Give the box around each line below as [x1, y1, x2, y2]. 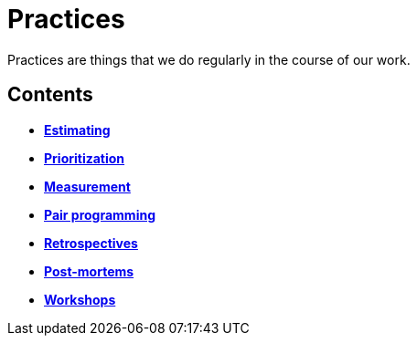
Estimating [44, 121, 111, 138]
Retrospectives [44, 234, 138, 251]
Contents [7, 83, 93, 107]
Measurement [44, 178, 131, 194]
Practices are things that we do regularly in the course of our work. [7, 51, 411, 68]
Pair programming [44, 206, 155, 223]
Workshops [44, 291, 116, 307]
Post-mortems [44, 263, 134, 279]
